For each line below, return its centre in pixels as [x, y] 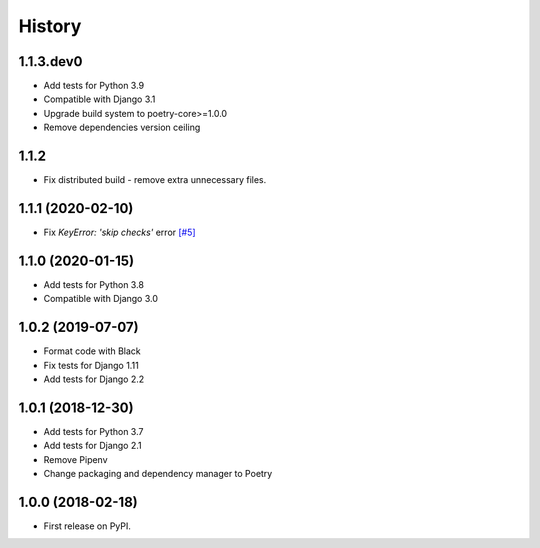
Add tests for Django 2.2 [94, 379]
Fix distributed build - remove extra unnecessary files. [155, 180]
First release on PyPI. [87, 526]
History [50, 26]
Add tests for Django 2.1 [92, 446]
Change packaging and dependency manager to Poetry [158, 474]
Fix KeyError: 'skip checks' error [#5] [119, 232]
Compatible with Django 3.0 [101, 299]
